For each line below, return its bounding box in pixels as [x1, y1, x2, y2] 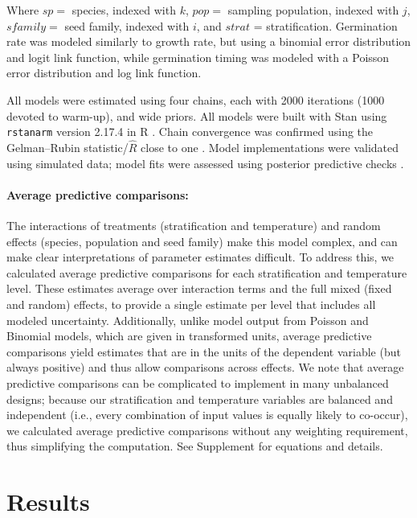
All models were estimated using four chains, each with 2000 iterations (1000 [6, 91, 385, 108]
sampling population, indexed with [227, 2, 399, 18]
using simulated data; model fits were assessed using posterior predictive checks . [6, 154, 404, 171]
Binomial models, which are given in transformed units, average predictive [6, 327, 372, 344]
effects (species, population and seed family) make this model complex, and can [6, 232, 398, 249]
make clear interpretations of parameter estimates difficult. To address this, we [6, 249, 395, 265]
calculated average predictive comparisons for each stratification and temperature [6, 264, 407, 281]
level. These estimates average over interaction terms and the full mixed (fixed [6, 280, 392, 297]
